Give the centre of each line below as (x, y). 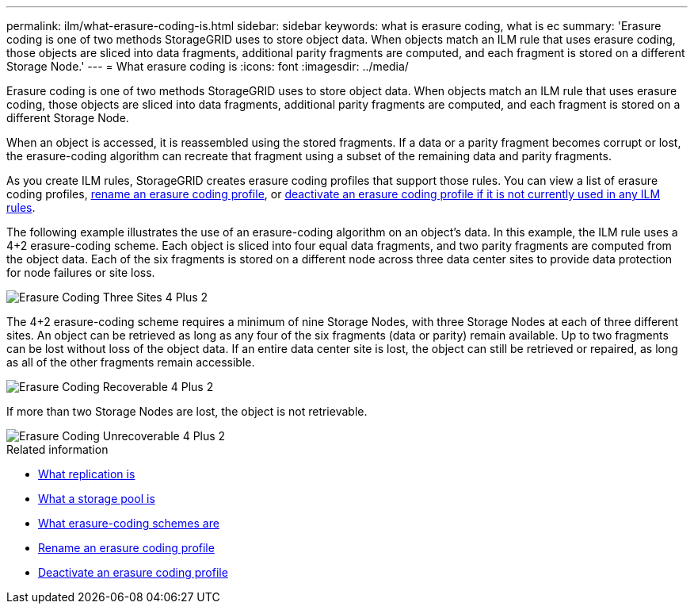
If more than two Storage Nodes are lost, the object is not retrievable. (187, 411)
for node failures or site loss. (81, 272)
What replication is (87, 474)
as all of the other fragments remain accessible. (131, 362)
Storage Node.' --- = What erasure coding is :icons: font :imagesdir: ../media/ (208, 66)
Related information (57, 449)
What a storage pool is (97, 499)
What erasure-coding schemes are (129, 523)
